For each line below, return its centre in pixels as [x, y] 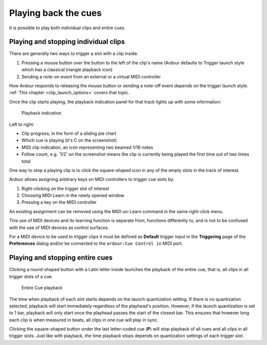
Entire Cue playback [42, 288]
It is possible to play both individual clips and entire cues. [67, 28]
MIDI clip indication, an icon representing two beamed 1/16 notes [87, 147]
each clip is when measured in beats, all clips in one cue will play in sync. [84, 320]
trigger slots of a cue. [31, 276]
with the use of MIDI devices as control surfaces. [59, 228]
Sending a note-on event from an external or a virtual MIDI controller [91, 76]
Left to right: [22, 124]
